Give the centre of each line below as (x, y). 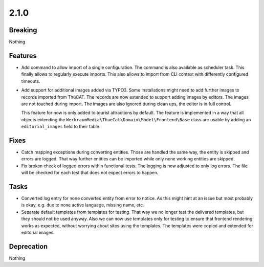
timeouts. (31, 81)
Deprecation (28, 246)
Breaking (23, 30)
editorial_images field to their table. (61, 127)
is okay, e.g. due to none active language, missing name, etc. (83, 205)
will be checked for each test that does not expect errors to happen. (90, 173)
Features (23, 56)
